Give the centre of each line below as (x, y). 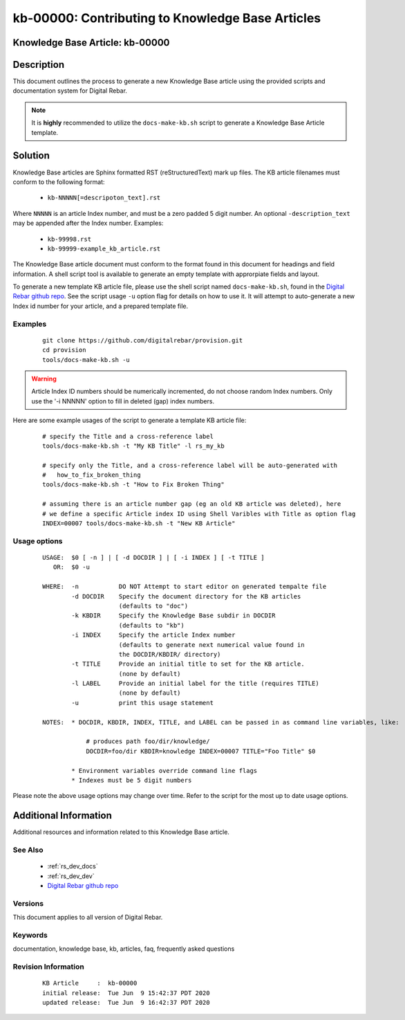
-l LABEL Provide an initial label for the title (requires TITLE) (195, 684)
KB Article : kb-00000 (90, 983)
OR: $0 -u (71, 567)
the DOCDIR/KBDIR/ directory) (170, 654)
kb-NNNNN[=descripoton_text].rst (104, 198)
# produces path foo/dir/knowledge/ (148, 741)
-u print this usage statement (143, 703)
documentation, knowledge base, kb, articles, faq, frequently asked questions (124, 949)
